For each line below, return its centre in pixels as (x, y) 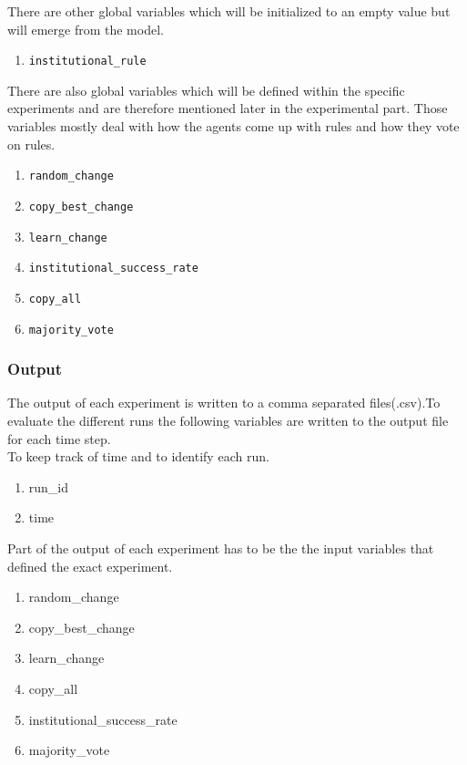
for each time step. (59, 438)
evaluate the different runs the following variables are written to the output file (228, 420)
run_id (49, 486)
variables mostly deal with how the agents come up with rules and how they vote (233, 126)
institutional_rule (87, 62)
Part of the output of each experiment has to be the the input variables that (221, 548)
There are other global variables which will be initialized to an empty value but (229, 11)
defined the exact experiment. (90, 566)
